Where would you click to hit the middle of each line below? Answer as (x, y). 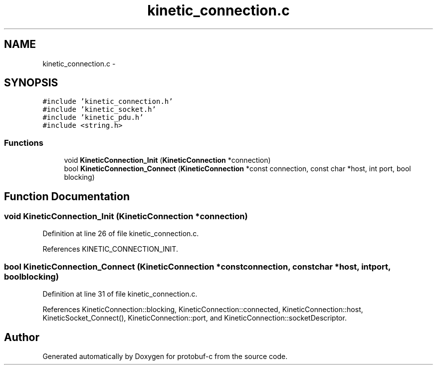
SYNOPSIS (31, 83)
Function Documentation (67, 196)
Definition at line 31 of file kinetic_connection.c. (120, 294)
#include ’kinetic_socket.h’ (99, 110)
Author (22, 337)
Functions (24, 143)
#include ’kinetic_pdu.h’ (93, 118)
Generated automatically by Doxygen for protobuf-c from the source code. (165, 356)
